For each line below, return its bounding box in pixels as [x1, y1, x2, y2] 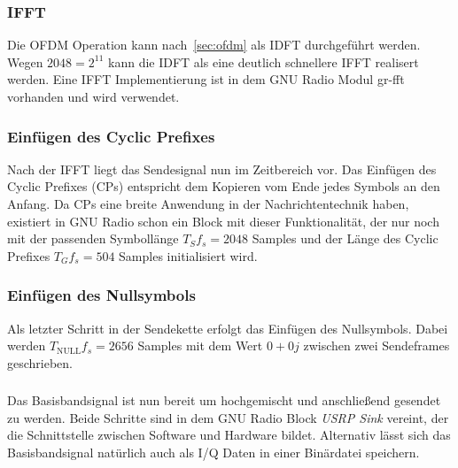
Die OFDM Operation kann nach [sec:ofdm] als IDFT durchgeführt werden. [7, 35, 421, 54]
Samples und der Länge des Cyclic [252, 229, 439, 248]
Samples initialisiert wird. [119, 246, 258, 265]
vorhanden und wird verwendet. [7, 88, 180, 105]
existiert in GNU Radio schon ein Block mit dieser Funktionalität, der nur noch [7, 211, 439, 230]
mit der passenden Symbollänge [7, 229, 179, 248]
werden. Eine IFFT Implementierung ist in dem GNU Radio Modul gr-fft [7, 70, 405, 88]
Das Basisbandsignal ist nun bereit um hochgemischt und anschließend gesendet [7, 391, 441, 410]
